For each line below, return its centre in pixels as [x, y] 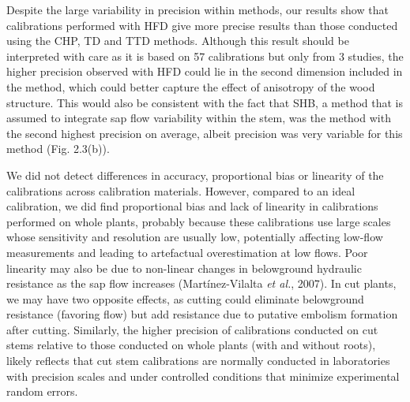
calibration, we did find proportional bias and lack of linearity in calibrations [192, 206]
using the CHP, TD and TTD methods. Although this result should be [178, 41]
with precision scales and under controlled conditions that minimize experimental [203, 376]
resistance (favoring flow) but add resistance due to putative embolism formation [202, 314]
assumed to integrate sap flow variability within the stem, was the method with [199, 118]
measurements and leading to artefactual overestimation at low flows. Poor [187, 252]
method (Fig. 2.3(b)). [58, 149]
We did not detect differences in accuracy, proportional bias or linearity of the [195, 175]
